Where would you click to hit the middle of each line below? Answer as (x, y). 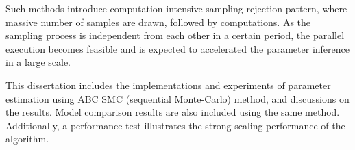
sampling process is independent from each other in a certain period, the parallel (175, 35)
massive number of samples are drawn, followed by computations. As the (158, 22)
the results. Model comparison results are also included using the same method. (173, 112)
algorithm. (27, 139)
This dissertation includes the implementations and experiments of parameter (168, 85)
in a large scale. (38, 62)
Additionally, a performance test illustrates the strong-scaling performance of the (175, 125)
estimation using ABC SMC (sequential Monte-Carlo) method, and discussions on (177, 98)
